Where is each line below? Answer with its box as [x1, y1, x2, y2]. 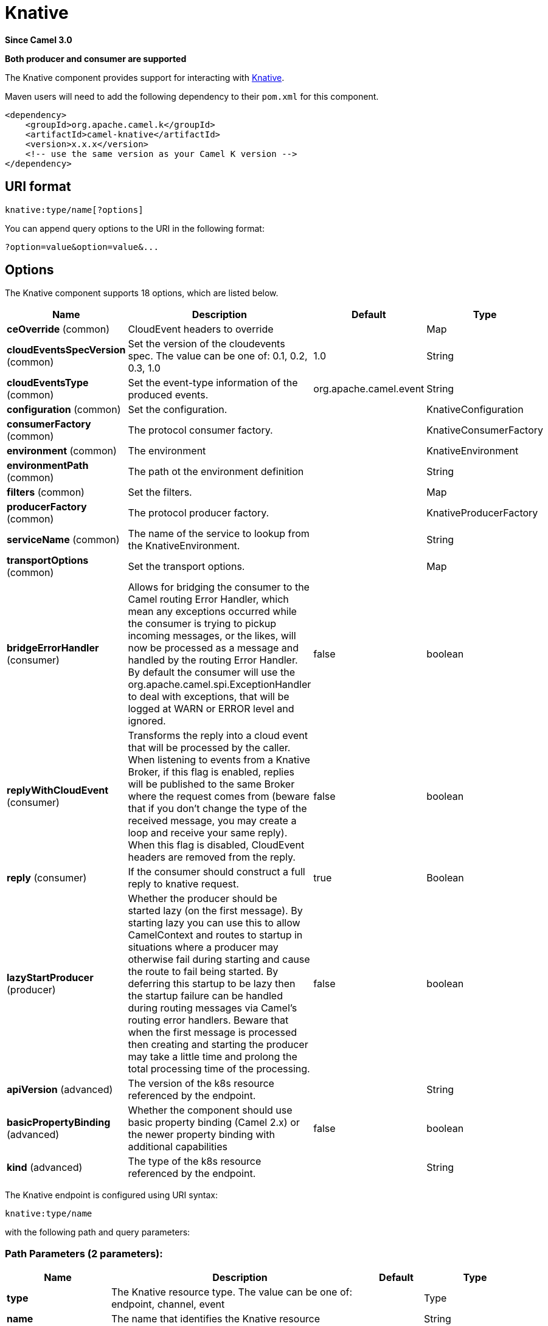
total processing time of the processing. [128, 1063, 310, 1075]
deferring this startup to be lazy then [128, 977, 296, 990]
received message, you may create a [128, 814, 297, 827]
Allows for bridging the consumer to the [128, 581, 310, 594]
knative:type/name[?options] [5, 204, 144, 215]
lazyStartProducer [7, 971, 94, 984]
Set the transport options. [128, 560, 245, 573]
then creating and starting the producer [128, 1038, 308, 1051]
